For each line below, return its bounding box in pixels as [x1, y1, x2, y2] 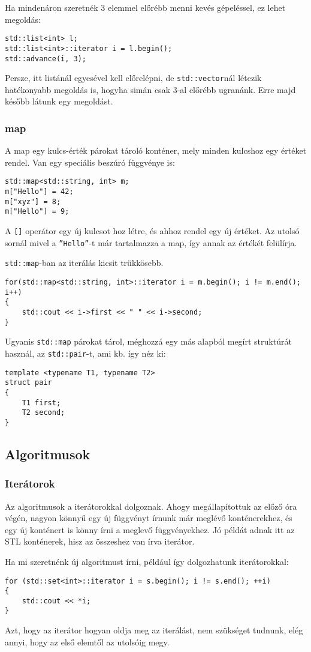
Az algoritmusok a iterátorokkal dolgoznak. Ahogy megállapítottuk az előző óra [5, 500, 297, 512]
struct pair [5, 378, 52, 387]
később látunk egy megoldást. [5, 95, 113, 107]
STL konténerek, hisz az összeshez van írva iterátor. [5, 535, 195, 548]
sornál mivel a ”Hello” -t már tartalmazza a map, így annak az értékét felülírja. [5, 236, 297, 249]
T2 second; [22, 408, 65, 417]
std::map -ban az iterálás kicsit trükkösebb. [5, 256, 164, 269]
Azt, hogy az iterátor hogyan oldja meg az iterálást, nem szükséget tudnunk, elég [5, 624, 303, 636]
